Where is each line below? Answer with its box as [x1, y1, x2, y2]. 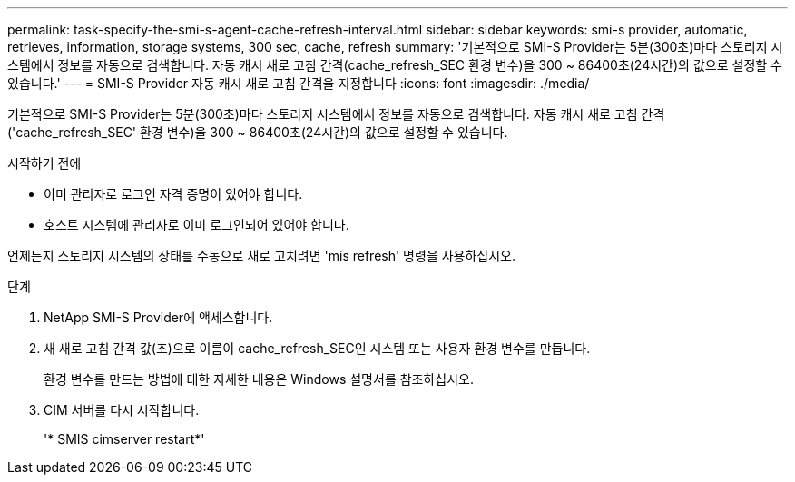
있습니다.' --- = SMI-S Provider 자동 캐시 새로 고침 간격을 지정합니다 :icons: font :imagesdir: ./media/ [7, 75, 590, 91]
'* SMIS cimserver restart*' [44, 431, 205, 447]
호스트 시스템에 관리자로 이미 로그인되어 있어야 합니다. [44, 217, 349, 232]
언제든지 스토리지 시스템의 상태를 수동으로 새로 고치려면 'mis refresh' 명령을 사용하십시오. [7, 248, 516, 263]
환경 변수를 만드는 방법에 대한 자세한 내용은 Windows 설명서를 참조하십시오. [44, 371, 475, 387]
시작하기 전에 [7, 155, 82, 171]
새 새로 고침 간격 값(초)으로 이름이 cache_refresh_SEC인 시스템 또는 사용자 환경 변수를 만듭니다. [44, 340, 591, 356]
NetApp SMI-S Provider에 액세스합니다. [44, 310, 273, 325]
